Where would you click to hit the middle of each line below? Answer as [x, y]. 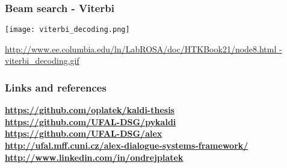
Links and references [56, 87]
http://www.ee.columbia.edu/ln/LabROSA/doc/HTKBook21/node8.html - [143, 48]
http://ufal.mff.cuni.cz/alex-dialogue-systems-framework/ [127, 145]
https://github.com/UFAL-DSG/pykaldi [91, 121]
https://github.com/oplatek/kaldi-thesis [90, 110]
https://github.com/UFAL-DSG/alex [84, 133]
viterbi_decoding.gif [42, 61]
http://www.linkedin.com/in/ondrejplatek [94, 157]
